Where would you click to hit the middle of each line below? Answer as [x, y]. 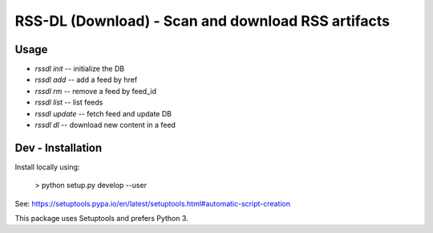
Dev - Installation [59, 147]
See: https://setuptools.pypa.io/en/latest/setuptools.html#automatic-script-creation [153, 203]
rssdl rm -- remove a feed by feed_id [95, 91]
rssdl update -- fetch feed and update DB [103, 113]
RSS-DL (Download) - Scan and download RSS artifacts [202, 21]
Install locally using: [47, 167]
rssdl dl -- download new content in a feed [105, 125]
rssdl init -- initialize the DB [79, 69]
